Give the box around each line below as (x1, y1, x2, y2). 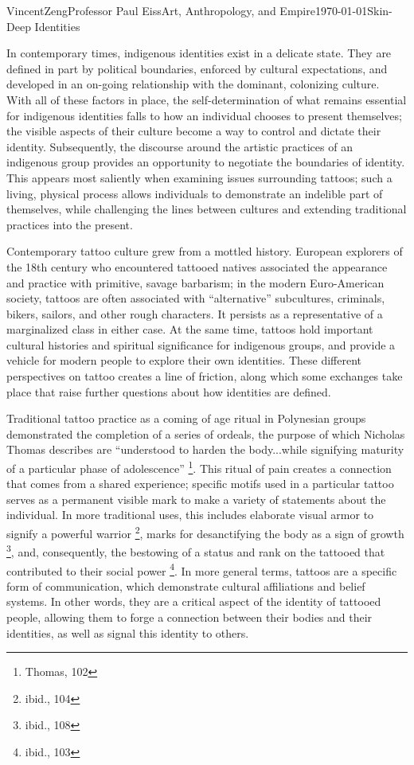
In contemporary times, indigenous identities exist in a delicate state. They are (6, 45, 392, 61)
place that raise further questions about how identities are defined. (6, 383, 331, 400)
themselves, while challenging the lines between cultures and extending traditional (6, 201, 407, 217)
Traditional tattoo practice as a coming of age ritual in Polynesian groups (6, 410, 366, 427)
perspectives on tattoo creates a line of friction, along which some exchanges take (6, 368, 403, 384)
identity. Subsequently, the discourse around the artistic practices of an (6, 138, 353, 154)
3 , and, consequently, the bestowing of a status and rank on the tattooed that (6, 541, 385, 560)
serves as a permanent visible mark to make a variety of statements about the (6, 490, 386, 507)
